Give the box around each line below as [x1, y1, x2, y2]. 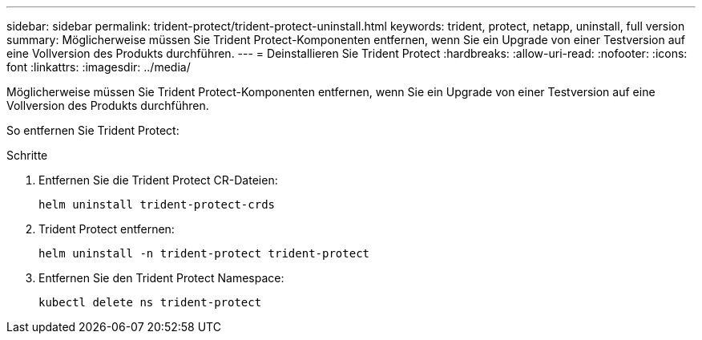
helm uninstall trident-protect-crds [38, 198, 276, 211]
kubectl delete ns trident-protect [38, 296, 262, 309]
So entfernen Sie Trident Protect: [6, 123, 180, 137]
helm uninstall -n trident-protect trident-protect [38, 247, 370, 260]
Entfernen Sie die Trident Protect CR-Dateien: [38, 173, 278, 187]
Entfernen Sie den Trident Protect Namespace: [38, 271, 284, 285]
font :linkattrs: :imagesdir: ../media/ [6, 60, 191, 74]
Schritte [6, 148, 48, 162]
